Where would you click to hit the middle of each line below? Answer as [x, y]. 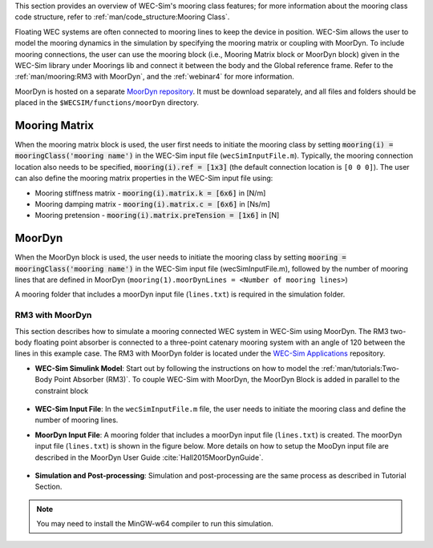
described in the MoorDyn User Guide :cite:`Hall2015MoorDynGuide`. [149, 457]
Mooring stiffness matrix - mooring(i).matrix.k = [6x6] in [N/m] [150, 193]
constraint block [61, 391]
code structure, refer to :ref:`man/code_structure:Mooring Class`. [122, 17]
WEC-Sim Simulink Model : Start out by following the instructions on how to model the [177, 368]
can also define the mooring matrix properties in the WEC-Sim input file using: [144, 178]
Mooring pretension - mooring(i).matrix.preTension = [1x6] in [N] [157, 216]
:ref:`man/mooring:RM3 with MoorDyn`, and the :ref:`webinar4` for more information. [154, 77]
